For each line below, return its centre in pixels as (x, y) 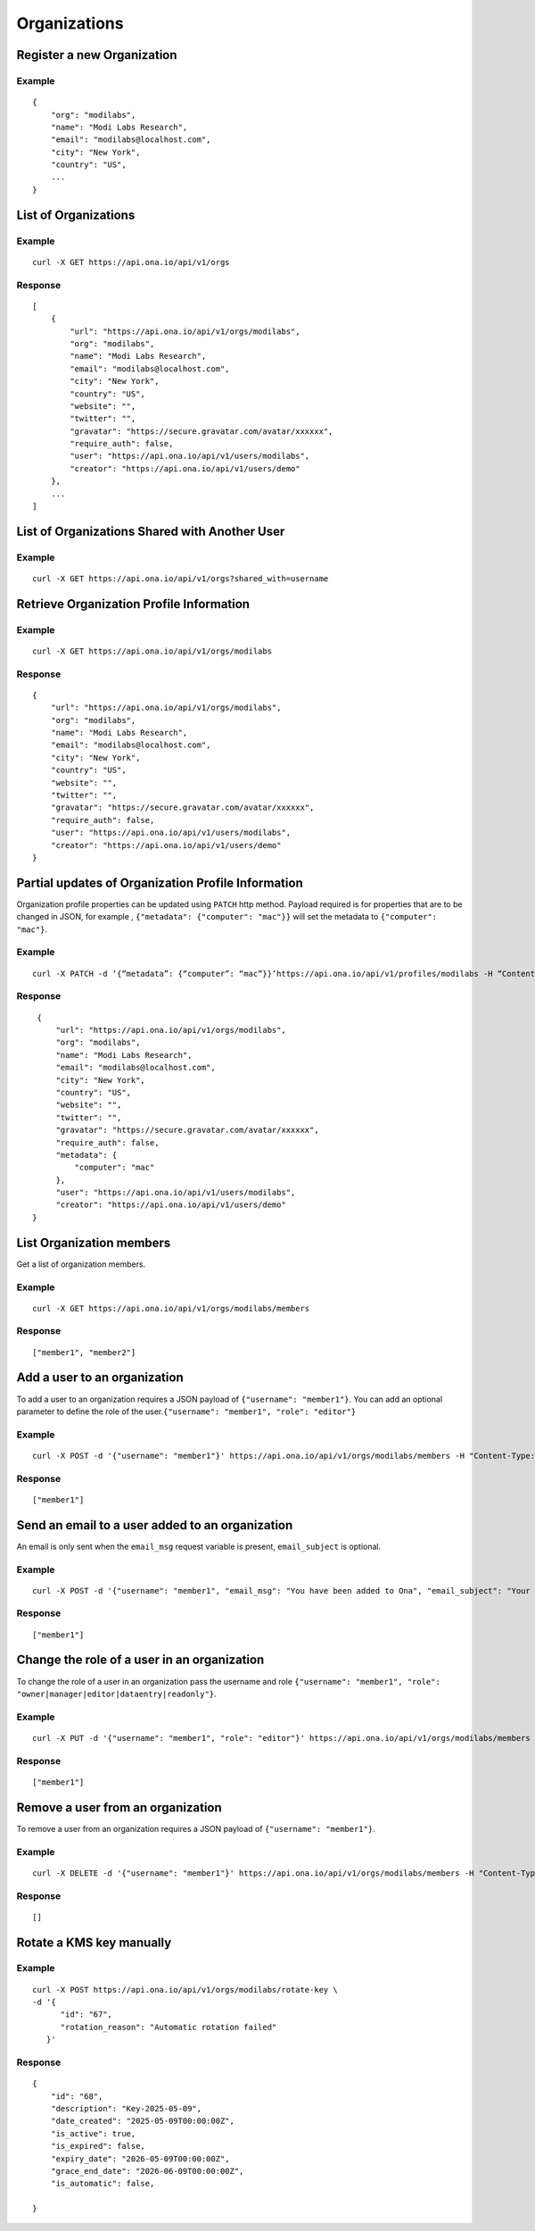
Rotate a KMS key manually (94, 1942)
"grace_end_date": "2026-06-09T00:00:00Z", (147, 2171)
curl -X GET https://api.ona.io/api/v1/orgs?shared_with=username (181, 579)
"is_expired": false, (98, 2146)
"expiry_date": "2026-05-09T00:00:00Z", (140, 2159)
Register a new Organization (97, 55)
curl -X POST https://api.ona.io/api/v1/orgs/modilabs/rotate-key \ (185, 1990)
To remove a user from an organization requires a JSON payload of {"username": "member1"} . (196, 1828)
